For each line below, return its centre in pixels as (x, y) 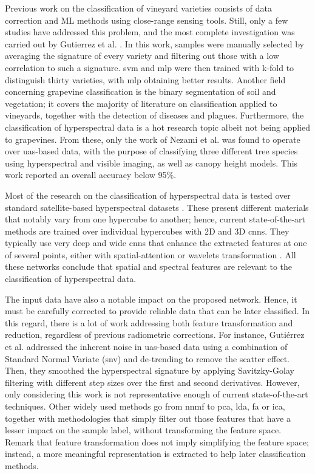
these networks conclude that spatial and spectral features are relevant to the (149, 266)
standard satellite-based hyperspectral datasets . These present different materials (157, 207)
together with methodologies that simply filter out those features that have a (148, 418)
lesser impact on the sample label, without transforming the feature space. (143, 430)
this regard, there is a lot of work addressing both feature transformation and (149, 322)
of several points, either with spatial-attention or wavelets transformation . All (151, 254)
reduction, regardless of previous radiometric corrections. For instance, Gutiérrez (155, 335)
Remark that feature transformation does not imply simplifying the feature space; (157, 441)
